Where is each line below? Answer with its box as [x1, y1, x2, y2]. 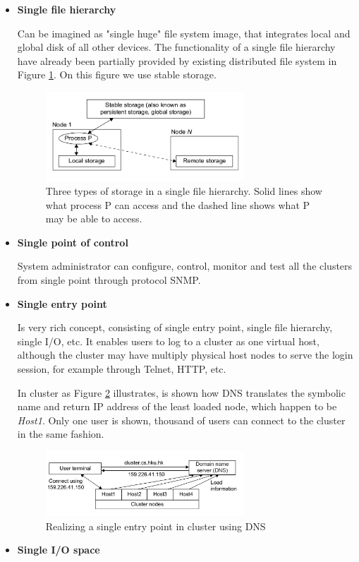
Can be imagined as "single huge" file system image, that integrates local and [17, 25, 351, 40]
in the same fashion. [17, 426, 104, 441]
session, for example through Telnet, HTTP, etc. [17, 361, 226, 376]
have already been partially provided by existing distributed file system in [17, 53, 337, 68]
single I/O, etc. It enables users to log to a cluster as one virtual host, [17, 333, 320, 348]
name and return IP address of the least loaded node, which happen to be [17, 399, 337, 414]
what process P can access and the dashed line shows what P [45, 197, 310, 212]
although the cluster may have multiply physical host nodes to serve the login [17, 347, 353, 362]
